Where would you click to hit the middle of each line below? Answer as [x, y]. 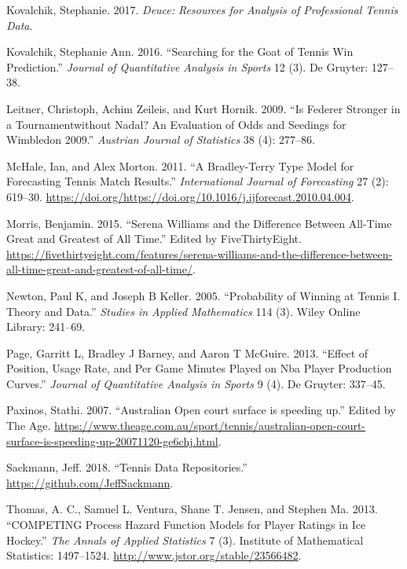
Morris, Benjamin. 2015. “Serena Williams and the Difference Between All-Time [199, 223]
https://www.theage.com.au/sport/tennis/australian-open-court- [210, 426]
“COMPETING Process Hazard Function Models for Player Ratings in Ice [186, 525]
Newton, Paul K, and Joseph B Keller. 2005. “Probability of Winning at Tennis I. [203, 295]
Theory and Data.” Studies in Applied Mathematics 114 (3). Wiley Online [183, 311]
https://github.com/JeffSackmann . [90, 482]
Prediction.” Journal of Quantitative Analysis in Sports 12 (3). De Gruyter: [187, 66]
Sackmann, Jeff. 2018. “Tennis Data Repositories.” [127, 467]
